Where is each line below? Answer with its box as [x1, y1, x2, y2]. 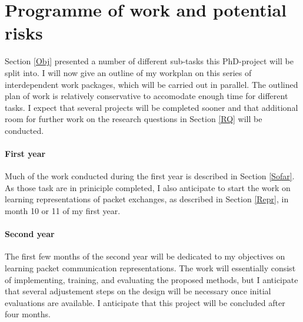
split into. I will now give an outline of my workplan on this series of [5, 66, 252, 78]
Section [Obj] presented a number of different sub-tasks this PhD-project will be [5, 55, 294, 67]
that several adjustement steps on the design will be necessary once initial [5, 285, 271, 297]
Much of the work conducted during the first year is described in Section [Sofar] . [5, 170, 295, 182]
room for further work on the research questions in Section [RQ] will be [5, 113, 262, 125]
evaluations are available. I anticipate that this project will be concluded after [5, 296, 285, 308]
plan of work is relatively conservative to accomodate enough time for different [5, 90, 288, 102]
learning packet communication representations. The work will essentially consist [5, 262, 296, 274]
